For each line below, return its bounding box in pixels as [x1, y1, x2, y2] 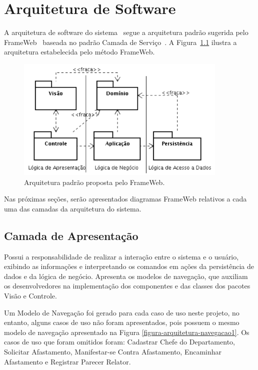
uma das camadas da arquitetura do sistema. [4, 203, 141, 213]
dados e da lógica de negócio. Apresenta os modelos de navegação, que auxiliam [4, 270, 248, 281]
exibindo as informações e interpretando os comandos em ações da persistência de [4, 261, 254, 271]
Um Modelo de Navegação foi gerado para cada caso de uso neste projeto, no [4, 307, 239, 317]
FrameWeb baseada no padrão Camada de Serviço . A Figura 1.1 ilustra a [4, 36, 237, 47]
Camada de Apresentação [4, 227, 138, 243]
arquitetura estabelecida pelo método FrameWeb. [4, 46, 155, 57]
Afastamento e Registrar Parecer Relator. [4, 356, 131, 366]
